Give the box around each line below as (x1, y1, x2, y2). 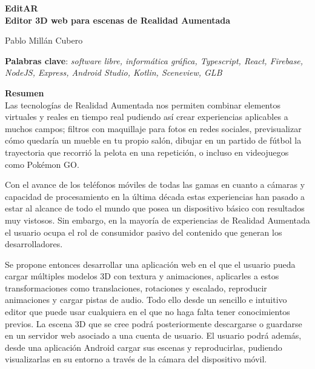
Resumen (5, 86, 44, 99)
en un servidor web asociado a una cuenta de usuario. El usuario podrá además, (5, 329, 302, 342)
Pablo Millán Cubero (5, 34, 83, 47)
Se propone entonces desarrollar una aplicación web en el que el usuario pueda (5, 258, 296, 270)
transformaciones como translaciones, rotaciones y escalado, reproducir (5, 281, 267, 294)
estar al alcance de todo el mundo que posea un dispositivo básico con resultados (5, 202, 305, 214)
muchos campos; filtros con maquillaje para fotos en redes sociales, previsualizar (5, 122, 302, 135)
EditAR (5, 2, 38, 14)
